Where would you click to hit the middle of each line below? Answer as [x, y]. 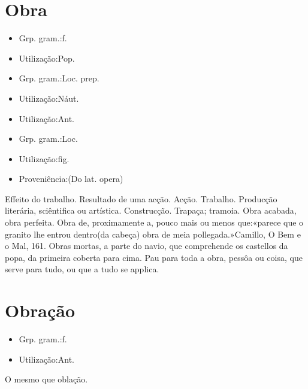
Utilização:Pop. [47, 58]
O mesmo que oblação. [46, 379]
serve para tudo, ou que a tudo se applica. [82, 269]
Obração [40, 310]
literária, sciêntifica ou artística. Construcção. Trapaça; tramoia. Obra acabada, [151, 210]
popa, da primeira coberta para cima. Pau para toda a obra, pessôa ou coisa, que [154, 257]
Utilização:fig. [44, 158]
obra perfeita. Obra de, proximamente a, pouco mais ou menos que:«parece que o [154, 222]
